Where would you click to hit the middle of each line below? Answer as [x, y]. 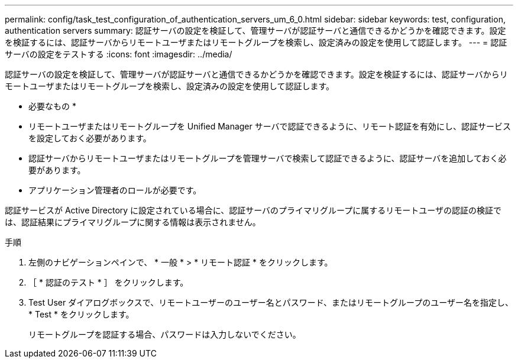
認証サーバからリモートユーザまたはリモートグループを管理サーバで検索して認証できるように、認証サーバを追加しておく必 [268, 158]
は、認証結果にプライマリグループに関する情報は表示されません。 [133, 222]
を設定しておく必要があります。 [90, 138]
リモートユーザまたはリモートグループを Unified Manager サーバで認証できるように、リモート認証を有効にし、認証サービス [270, 126]
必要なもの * [52, 106]
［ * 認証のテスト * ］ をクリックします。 [109, 282]
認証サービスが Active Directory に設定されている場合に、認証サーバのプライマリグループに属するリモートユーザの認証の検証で [253, 210]
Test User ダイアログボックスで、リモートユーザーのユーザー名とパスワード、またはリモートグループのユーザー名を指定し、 [271, 302]
